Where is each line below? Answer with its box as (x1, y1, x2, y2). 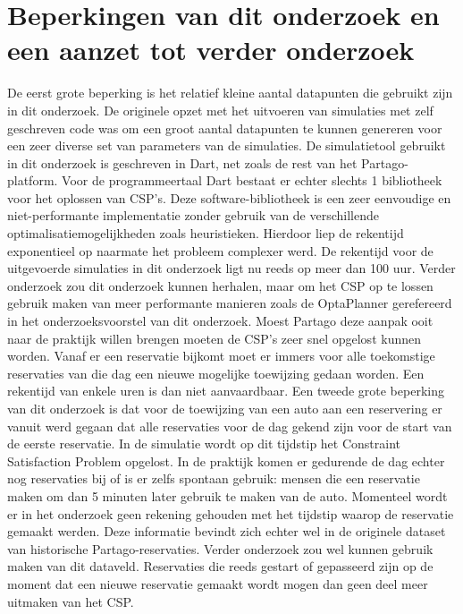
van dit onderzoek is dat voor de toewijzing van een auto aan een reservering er (7, 399, 442, 417)
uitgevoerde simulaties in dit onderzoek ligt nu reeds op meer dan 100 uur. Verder (7, 259, 456, 277)
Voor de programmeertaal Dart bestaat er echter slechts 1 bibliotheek (62, 171, 442, 190)
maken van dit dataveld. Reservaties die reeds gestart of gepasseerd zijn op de (7, 557, 434, 576)
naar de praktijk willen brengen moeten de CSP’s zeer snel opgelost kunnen (7, 328, 421, 347)
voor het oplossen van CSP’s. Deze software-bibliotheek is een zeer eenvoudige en (7, 188, 451, 207)
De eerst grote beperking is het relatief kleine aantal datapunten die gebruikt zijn (7, 83, 453, 102)
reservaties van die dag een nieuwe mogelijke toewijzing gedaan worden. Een (7, 363, 425, 382)
